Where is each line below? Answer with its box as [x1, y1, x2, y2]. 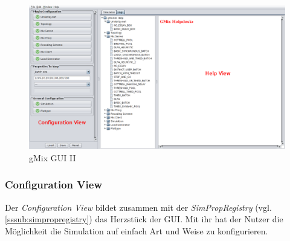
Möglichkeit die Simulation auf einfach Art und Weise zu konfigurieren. [5, 224, 268, 237]
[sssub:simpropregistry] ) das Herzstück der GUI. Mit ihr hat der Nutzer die [5, 213, 283, 225]
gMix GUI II [29, 151, 76, 164]
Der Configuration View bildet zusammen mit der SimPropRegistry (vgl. [5, 201, 272, 213]
